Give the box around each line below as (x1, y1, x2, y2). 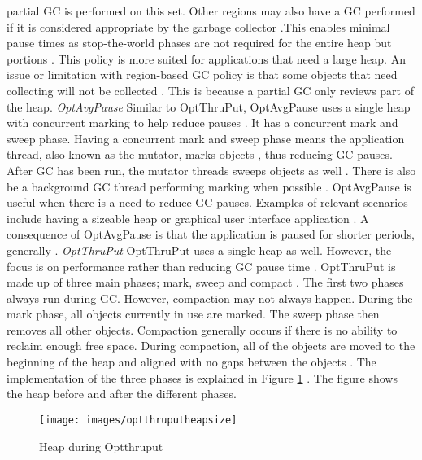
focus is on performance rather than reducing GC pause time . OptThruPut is (7, 257, 396, 274)
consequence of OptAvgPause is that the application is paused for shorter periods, (7, 226, 415, 243)
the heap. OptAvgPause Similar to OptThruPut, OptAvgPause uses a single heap (7, 98, 411, 115)
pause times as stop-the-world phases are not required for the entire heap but (7, 34, 392, 51)
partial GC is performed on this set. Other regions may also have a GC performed (7, 2, 415, 19)
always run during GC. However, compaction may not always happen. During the (7, 289, 413, 306)
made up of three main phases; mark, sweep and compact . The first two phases (7, 274, 404, 291)
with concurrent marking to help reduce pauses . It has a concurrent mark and (7, 114, 398, 131)
